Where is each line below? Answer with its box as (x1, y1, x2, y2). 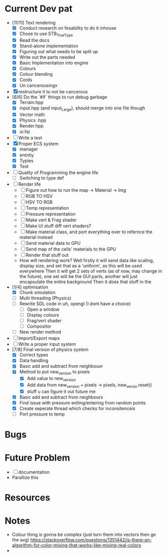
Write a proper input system (18, 341, 76, 347)
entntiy (19, 152, 34, 158)
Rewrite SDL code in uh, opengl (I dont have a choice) (19, 301, 131, 307)
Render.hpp (19, 123, 44, 129)
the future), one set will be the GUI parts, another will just (19, 273, 138, 279)
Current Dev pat (5, 3, 73, 15)
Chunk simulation (19, 289, 56, 295)
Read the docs (19, 37, 50, 43)
